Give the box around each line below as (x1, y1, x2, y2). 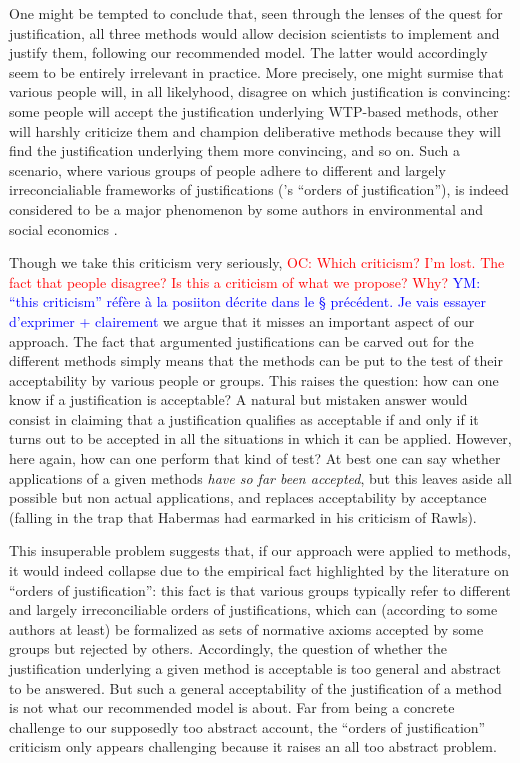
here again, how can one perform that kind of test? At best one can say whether (9, 448, 501, 469)
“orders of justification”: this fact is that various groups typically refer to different (9, 579, 511, 600)
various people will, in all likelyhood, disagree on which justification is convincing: (9, 81, 511, 102)
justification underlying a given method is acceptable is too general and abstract (9, 658, 501, 678)
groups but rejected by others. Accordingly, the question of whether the (9, 638, 447, 659)
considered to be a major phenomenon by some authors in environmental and (9, 198, 484, 219)
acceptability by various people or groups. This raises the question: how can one (9, 369, 499, 390)
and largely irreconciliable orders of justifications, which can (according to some (9, 599, 498, 620)
